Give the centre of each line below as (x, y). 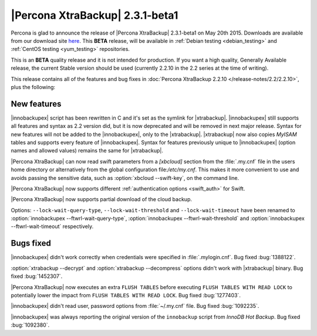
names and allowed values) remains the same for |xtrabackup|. (87, 151)
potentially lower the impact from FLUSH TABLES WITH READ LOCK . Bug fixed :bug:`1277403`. (126, 295)
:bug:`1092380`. (30, 325)
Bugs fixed (31, 243)
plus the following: (33, 87)
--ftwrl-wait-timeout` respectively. (52, 226)
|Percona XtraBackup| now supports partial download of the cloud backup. (102, 199)
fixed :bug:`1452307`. (37, 276)
